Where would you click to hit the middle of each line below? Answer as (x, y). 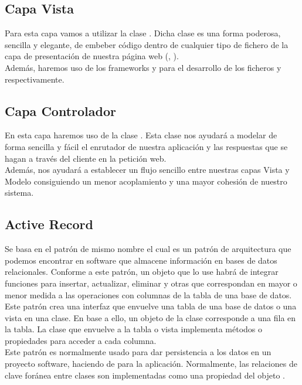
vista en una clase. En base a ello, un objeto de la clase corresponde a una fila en (150, 317)
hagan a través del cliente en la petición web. (86, 158)
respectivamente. (35, 79)
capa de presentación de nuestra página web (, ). (92, 56)
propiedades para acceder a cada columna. (81, 340)
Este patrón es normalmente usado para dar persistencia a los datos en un (138, 352)
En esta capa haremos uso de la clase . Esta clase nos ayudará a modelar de (141, 135)
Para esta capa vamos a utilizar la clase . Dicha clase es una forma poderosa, (143, 33)
